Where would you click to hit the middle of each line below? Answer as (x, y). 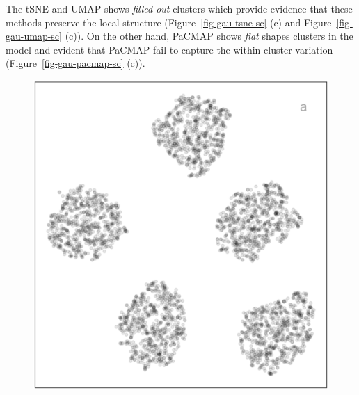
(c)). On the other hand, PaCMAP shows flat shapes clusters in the (209, 36)
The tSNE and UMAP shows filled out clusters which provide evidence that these (179, 8)
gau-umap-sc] (34, 36)
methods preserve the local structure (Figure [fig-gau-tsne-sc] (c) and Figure (169, 22)
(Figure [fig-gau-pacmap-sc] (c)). (75, 63)
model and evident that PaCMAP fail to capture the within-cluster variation (169, 49)
